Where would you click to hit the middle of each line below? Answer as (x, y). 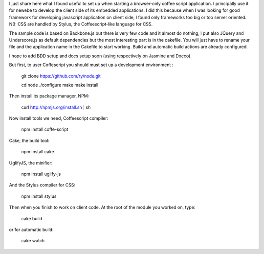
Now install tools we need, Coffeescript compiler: (59, 118)
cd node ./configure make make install (60, 85)
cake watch (33, 241)
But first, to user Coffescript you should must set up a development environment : (91, 65)
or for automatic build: (31, 230)
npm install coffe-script (45, 129)
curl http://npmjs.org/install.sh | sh (56, 107)
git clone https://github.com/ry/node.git (61, 76)
